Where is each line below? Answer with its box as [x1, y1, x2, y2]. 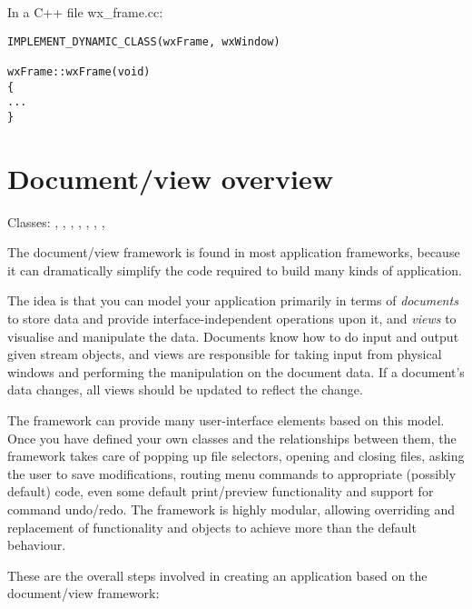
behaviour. [7, 535, 66, 554]
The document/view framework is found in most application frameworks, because [7, 243, 460, 262]
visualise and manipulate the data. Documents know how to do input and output [7, 326, 459, 345]
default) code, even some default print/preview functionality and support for [7, 482, 434, 501]
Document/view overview [7, 159, 334, 196]
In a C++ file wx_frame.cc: [7, 3, 163, 21]
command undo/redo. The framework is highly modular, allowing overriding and [7, 499, 456, 518]
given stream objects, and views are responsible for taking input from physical [7, 344, 442, 364]
